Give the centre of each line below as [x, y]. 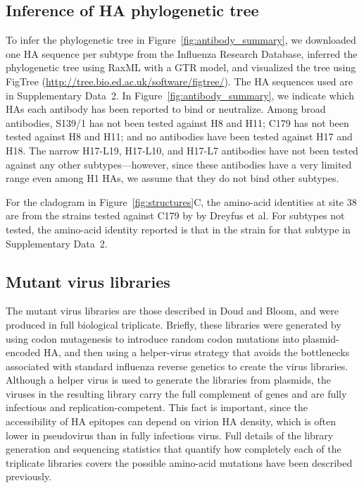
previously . [29, 476]
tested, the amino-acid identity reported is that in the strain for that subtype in [178, 229]
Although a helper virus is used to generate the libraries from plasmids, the [168, 380]
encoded [23, 352]
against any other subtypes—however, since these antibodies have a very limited [179, 164]
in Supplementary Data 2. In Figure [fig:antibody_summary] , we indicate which [180, 95]
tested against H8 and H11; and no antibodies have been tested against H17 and [179, 136]
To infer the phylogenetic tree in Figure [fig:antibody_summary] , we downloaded [181, 40]
